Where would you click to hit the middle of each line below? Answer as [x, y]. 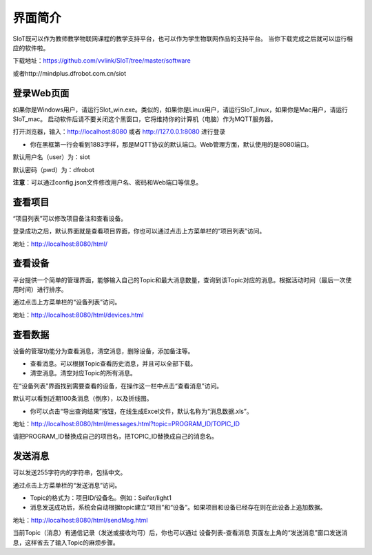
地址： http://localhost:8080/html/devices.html [78, 315]
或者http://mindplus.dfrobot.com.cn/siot [70, 73]
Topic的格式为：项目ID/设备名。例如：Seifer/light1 [101, 498]
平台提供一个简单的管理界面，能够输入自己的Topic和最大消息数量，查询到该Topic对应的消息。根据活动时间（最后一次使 [182, 280]
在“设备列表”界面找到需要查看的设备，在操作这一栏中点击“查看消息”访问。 [118, 386]
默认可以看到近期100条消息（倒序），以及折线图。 [83, 399]
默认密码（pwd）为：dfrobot [53, 169]
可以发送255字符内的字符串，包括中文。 [70, 472]
